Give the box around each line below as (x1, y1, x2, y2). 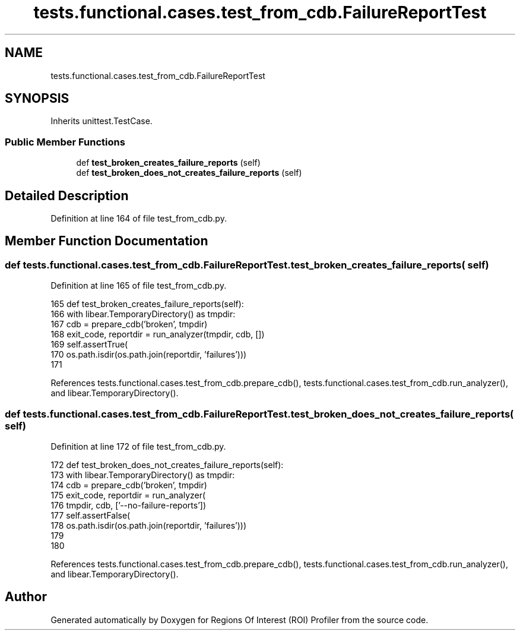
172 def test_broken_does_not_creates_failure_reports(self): (50, 460, 284, 470)
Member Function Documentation (5, 233, 208, 249)
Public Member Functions (5, 135, 125, 148)
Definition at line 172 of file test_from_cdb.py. (50, 441, 226, 451)
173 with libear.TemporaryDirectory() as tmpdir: (50, 470, 235, 480)
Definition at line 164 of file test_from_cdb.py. (50, 213, 227, 224)
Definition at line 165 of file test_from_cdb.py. (50, 280, 227, 291)
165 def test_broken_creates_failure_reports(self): (50, 299, 244, 309)
